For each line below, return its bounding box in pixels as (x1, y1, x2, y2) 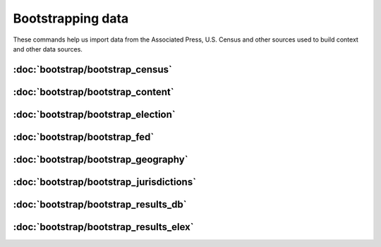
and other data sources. (13, 44, 83, 53)
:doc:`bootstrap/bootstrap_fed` (13, 131, 155, 143)
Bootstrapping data (13, 11, 129, 26)
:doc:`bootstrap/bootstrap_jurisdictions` (13, 176, 197, 188)
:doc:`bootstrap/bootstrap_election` (13, 108, 176, 120)
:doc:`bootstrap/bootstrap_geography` (13, 153, 188, 165)
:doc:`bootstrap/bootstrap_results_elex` (13, 221, 194, 233)
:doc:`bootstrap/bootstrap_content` (13, 85, 174, 98)
